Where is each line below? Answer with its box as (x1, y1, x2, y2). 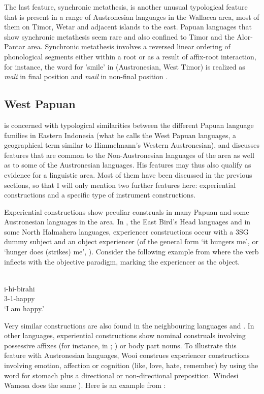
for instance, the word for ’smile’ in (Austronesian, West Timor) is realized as (4, 61, 245, 72)
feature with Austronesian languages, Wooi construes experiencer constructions (4, 350, 250, 360)
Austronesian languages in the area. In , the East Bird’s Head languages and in (4, 216, 251, 227)
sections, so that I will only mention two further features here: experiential (4, 179, 236, 190)
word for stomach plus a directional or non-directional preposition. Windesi (4, 370, 239, 380)
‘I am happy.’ (4, 303, 44, 314)
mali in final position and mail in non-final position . (4, 71, 168, 82)
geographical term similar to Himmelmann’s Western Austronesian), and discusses (4, 140, 259, 150)
